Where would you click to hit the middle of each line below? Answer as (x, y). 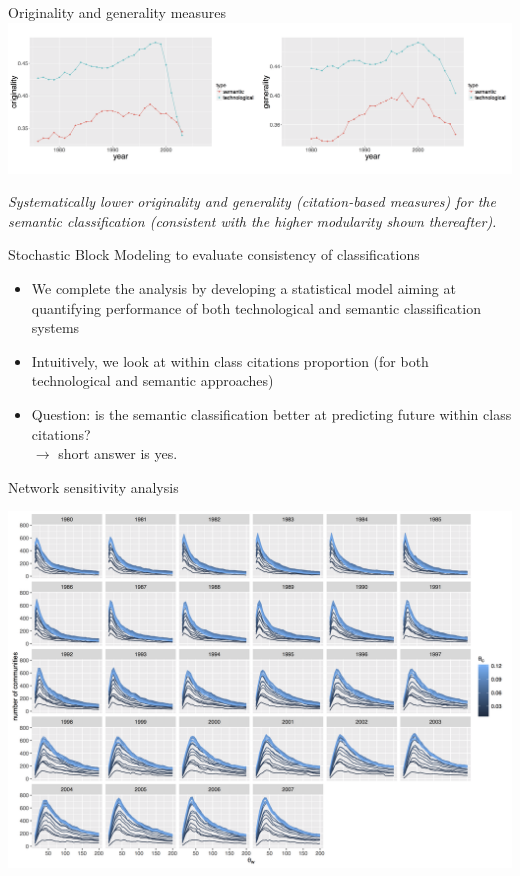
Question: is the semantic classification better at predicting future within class (271, 414)
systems (55, 327)
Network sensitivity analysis (93, 486)
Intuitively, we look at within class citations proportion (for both (230, 360)
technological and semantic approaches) (152, 380)
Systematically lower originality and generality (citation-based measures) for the (252, 201)
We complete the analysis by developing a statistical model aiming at (243, 288)
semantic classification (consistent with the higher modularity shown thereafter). (252, 220)
